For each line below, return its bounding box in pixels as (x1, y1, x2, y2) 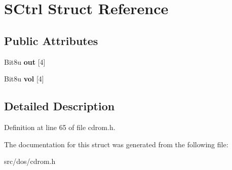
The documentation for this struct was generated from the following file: (4, 139, 228, 149)
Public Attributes (4, 32, 98, 48)
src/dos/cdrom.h (4, 156, 56, 166)
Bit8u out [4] (4, 56, 46, 67)
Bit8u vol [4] (4, 73, 44, 84)
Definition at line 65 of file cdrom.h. (4, 121, 115, 132)
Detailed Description (4, 98, 115, 114)
